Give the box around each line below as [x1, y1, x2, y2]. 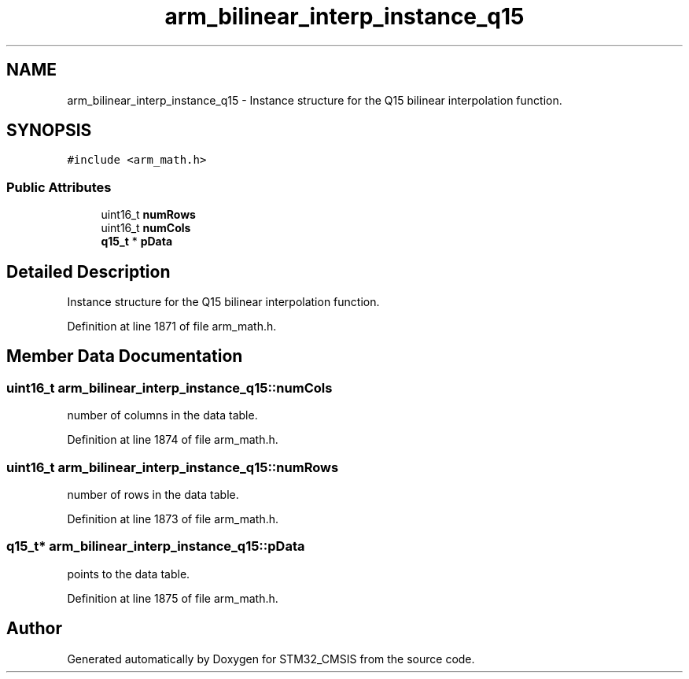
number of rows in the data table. [67, 488, 239, 501]
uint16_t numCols [101, 221, 191, 235]
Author [6, 618, 62, 639]
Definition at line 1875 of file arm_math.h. [67, 591, 278, 605]
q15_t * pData [101, 234, 173, 249]
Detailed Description [6, 261, 171, 282]
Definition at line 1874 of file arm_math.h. [67, 433, 278, 447]
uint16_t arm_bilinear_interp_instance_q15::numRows [6, 459, 339, 475]
